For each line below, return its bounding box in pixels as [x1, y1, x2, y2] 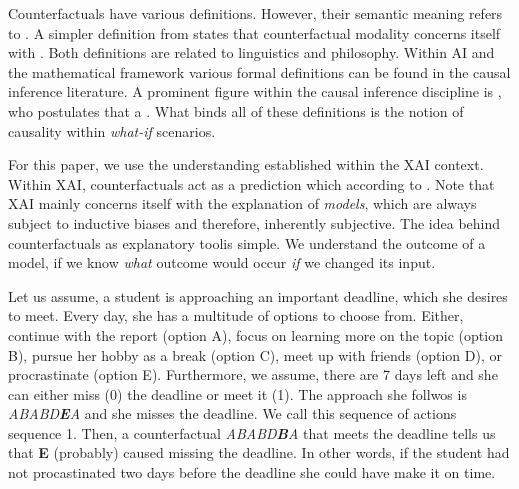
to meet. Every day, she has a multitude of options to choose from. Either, [8, 305, 464, 326]
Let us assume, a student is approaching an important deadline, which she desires [8, 285, 508, 306]
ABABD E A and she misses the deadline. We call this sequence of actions [8, 403, 457, 424]
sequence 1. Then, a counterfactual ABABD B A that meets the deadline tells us [8, 422, 496, 443]
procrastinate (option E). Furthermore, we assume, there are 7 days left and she [8, 364, 498, 385]
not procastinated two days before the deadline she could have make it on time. [8, 462, 496, 483]
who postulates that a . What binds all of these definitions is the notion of [8, 100, 464, 121]
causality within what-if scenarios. [8, 120, 216, 141]
